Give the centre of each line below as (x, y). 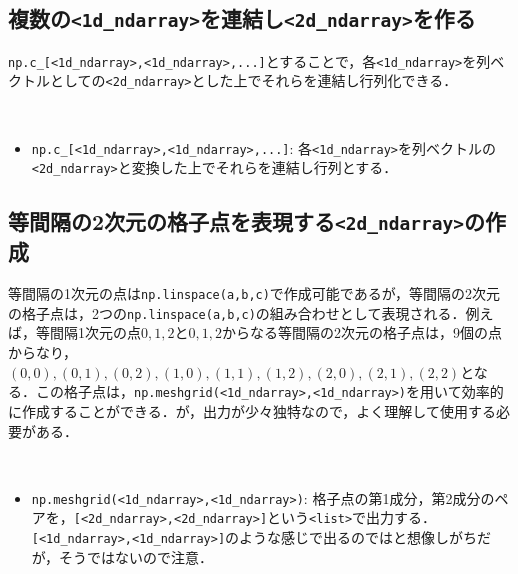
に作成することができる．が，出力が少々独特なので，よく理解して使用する (252, 410)
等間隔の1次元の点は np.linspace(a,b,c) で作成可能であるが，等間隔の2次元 (254, 293)
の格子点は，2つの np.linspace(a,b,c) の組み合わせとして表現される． (237, 312)
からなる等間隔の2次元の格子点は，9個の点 (361, 332)
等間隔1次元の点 (88, 332)
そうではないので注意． (135, 556)
